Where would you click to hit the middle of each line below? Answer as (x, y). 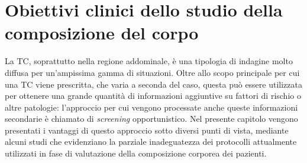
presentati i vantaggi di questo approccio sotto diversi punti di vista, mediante (147, 130)
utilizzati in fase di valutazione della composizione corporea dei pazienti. (136, 153)
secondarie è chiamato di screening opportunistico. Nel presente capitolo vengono (151, 119)
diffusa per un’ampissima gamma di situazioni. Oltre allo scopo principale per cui (152, 72)
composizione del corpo (102, 33)
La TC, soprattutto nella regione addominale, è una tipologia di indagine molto (149, 61)
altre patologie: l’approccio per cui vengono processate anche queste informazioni (151, 107)
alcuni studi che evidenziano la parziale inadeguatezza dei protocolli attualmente (151, 142)
